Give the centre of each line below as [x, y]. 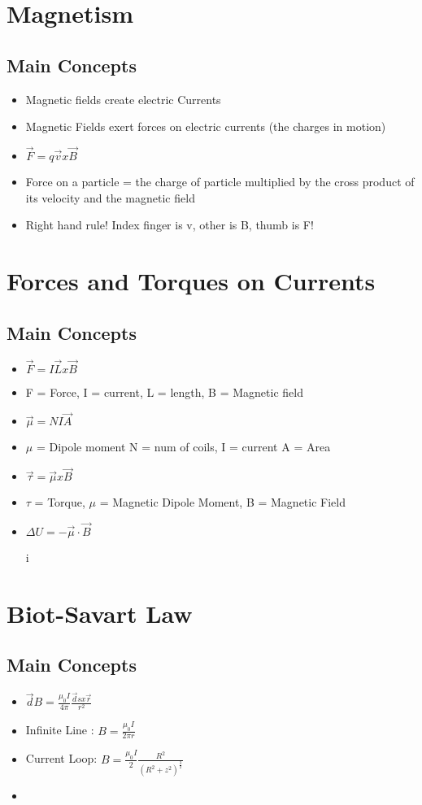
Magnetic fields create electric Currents [123, 99]
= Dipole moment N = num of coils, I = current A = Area [183, 447]
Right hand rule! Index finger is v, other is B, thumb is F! [170, 225]
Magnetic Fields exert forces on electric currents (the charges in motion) [206, 126]
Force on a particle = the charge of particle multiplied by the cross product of [220, 181]
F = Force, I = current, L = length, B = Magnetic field [164, 392]
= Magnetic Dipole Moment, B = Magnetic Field [223, 502]
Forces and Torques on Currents [191, 280]
